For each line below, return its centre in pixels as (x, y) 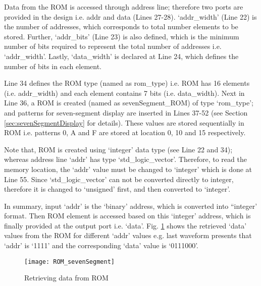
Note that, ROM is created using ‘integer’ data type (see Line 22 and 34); (118, 149)
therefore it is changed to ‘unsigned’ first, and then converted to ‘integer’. (117, 189)
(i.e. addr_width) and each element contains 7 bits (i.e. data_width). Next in (124, 93)
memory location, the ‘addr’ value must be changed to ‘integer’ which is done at (128, 169)
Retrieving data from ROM (66, 278)
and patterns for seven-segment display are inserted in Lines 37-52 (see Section (126, 112)
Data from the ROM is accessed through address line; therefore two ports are (124, 7)
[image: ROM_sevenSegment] (69, 262)
